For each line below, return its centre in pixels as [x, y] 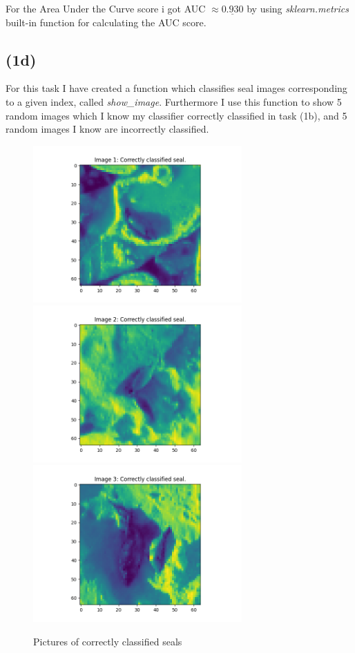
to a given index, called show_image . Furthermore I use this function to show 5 [174, 101]
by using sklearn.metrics [298, 8]
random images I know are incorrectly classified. [107, 129]
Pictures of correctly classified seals [108, 641]
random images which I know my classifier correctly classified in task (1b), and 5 [176, 115]
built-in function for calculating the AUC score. [106, 22]
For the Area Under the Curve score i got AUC [106, 8]
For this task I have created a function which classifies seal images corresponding [176, 88]
